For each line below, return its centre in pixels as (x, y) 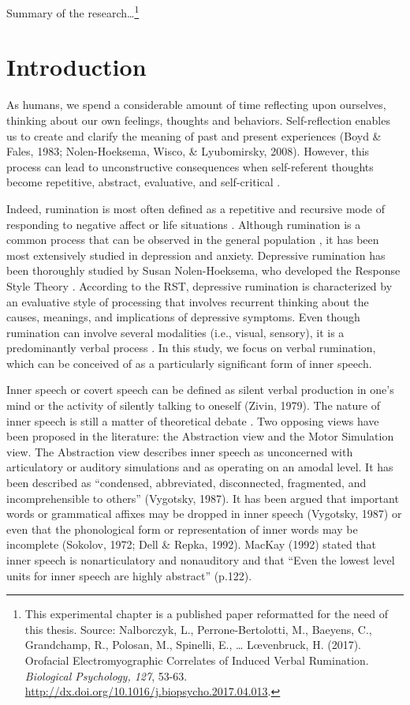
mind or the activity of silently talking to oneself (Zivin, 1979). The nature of (193, 405)
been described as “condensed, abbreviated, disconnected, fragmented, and (186, 483)
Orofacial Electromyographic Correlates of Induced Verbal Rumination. (197, 660)
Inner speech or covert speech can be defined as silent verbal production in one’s (200, 390)
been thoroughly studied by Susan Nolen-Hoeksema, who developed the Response (203, 270)
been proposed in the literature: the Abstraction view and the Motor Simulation (200, 436)
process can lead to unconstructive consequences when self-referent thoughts (190, 166)
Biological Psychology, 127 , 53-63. (106, 675)
